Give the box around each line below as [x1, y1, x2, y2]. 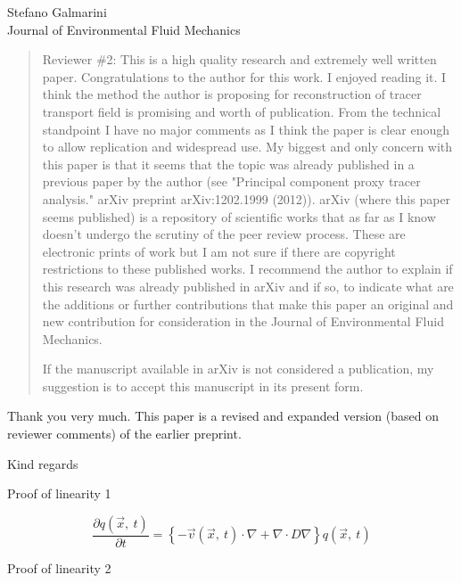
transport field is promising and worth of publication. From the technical [42, 102, 441, 120]
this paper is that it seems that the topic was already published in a [42, 154, 415, 173]
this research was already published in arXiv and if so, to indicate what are [42, 276, 454, 295]
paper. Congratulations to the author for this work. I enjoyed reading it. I [42, 67, 447, 86]
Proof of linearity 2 [7, 558, 111, 577]
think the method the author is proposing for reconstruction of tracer [42, 85, 422, 103]
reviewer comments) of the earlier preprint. [7, 424, 242, 443]
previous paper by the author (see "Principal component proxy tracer [42, 172, 421, 191]
